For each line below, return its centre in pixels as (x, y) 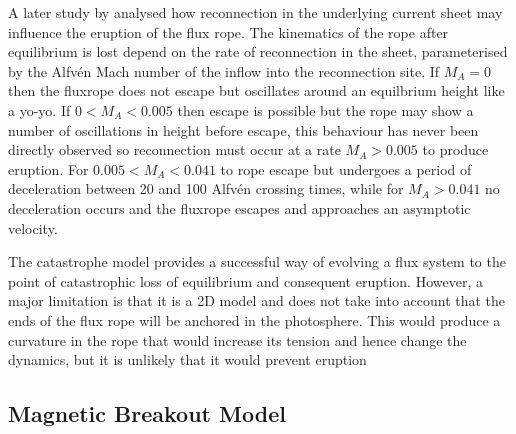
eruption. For (48, 168)
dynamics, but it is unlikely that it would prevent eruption (187, 359)
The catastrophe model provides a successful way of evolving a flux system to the (257, 261)
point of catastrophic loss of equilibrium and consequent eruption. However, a (245, 280)
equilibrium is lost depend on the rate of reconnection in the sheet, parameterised (258, 51)
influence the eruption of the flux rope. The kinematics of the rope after (228, 31)
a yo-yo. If (39, 109)
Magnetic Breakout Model (147, 413)
